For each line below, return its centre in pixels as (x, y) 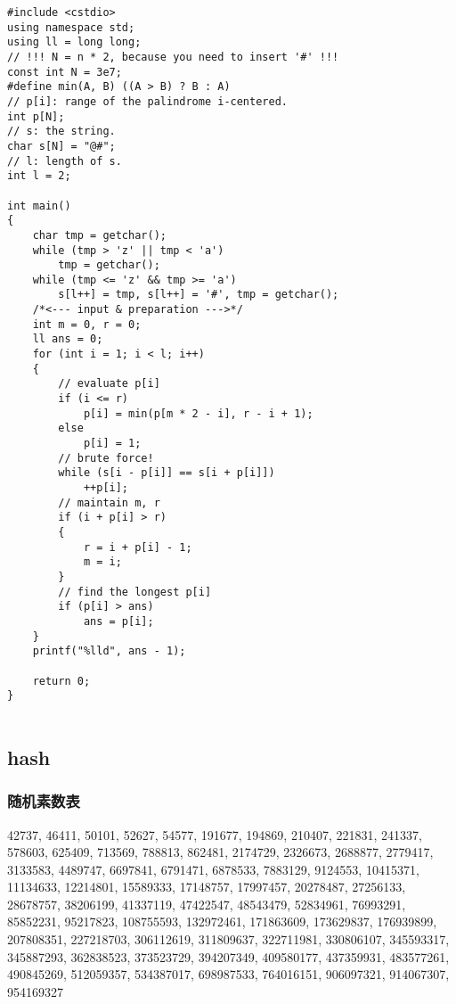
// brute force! (106, 458)
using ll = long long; (74, 42)
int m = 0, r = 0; (87, 324)
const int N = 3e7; (65, 72)
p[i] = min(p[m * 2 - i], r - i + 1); (198, 413)
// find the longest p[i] (135, 592)
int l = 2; (39, 176)
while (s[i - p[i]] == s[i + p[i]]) (167, 473)
